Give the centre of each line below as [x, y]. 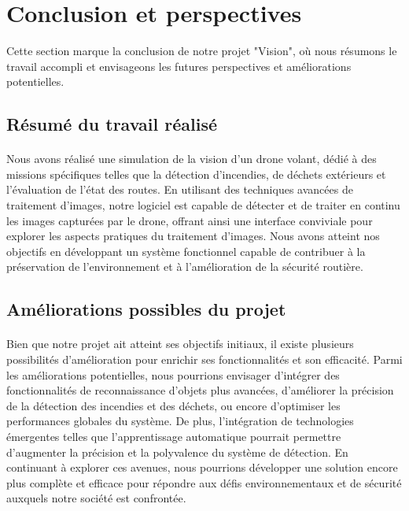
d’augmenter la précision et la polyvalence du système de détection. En [177, 452]
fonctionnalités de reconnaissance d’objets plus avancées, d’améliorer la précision [200, 390]
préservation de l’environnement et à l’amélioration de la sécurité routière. [185, 267]
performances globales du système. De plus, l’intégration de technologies [180, 421]
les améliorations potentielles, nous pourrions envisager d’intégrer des [173, 374]
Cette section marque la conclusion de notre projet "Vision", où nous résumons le [202, 51]
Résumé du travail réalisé [112, 124]
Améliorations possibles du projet [146, 309]
